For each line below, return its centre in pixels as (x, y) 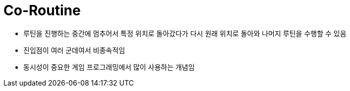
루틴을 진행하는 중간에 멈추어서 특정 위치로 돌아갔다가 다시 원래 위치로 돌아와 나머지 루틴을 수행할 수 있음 (185, 33)
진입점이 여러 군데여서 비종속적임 (74, 50)
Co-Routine (42, 10)
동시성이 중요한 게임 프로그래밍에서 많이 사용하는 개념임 (109, 67)
